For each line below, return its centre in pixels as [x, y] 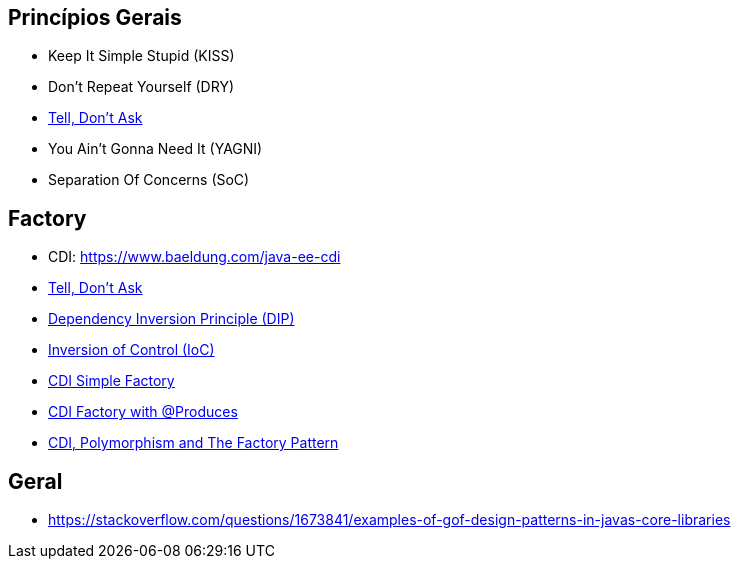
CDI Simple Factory [111, 381]
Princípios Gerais [95, 17]
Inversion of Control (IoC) [131, 350]
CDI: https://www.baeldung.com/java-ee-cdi [194, 257]
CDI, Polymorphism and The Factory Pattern [193, 443]
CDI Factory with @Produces [143, 412]
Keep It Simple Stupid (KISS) [141, 56]
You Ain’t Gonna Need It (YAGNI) [155, 149]
